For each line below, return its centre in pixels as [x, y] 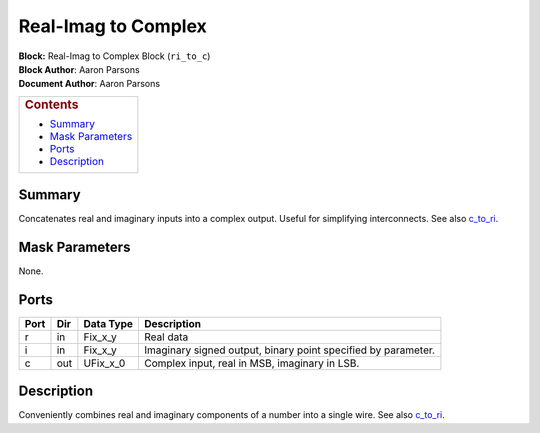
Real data [166, 337]
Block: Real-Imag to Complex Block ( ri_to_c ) [114, 56]
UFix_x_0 [104, 363]
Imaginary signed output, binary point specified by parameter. [289, 350]
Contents [51, 104]
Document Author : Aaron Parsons [89, 84]
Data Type [108, 323]
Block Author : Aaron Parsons [79, 69]
